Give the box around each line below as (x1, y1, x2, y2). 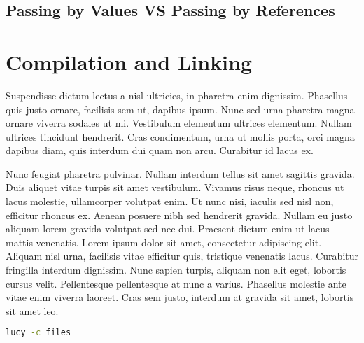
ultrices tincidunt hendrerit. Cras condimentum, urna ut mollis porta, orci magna (6, 129, 355, 143)
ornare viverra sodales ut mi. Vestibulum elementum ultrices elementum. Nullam (6, 115, 352, 130)
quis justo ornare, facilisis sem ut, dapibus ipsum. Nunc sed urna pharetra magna (6, 101, 355, 116)
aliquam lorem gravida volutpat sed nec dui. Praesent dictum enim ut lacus (6, 221, 330, 236)
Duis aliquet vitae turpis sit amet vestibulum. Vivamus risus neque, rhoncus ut (6, 180, 344, 195)
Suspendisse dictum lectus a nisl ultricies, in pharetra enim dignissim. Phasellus (6, 87, 348, 102)
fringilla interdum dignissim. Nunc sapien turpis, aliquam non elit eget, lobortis (6, 262, 346, 277)
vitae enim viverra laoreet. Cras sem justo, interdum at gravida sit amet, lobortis (6, 290, 354, 304)
